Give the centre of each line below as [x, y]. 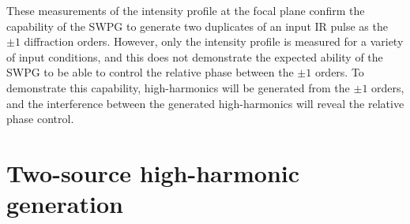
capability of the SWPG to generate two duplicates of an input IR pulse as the [197, 26]
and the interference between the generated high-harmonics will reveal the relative [205, 103]
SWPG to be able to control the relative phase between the [150, 72]
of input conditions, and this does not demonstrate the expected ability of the [195, 56]
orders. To [339, 72]
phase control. [40, 119]
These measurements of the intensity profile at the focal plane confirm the [186, 10]
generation [65, 204]
